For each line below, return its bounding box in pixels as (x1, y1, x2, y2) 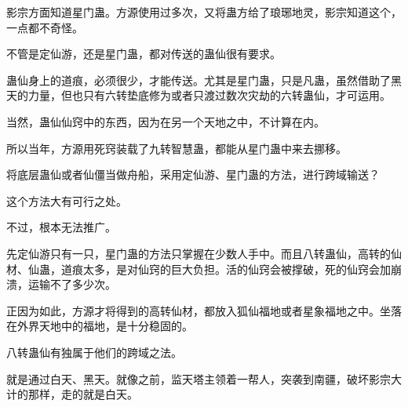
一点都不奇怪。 (6, 19, 83, 35)
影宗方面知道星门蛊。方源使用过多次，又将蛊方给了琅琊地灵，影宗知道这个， (6, 4, 402, 20)
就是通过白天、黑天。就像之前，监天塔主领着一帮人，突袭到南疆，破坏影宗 (6, 370, 391, 387)
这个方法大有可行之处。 (6, 192, 127, 209)
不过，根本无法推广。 (6, 219, 116, 235)
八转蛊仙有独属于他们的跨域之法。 (6, 343, 182, 360)
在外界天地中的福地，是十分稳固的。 (6, 318, 193, 334)
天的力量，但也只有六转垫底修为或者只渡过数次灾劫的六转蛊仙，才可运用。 (6, 87, 391, 104)
